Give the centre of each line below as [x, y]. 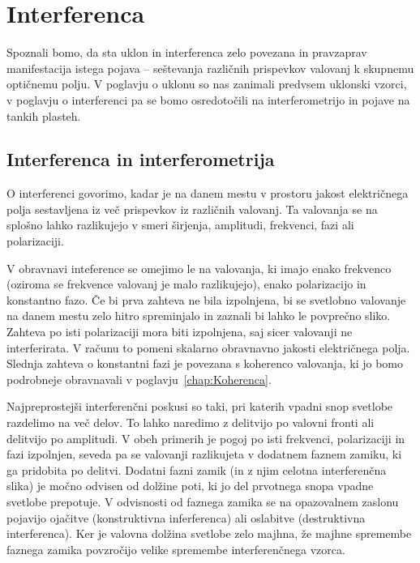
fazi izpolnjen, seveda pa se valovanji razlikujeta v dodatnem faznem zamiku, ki [204, 454]
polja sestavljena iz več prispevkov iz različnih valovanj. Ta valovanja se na [192, 209]
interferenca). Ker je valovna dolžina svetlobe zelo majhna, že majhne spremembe [209, 533]
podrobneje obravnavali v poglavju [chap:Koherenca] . [139, 379]
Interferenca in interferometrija [141, 159]
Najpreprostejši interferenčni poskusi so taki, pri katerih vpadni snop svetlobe [200, 406]
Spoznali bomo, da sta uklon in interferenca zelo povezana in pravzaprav [187, 52]
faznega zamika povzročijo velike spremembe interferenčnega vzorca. [176, 549]
